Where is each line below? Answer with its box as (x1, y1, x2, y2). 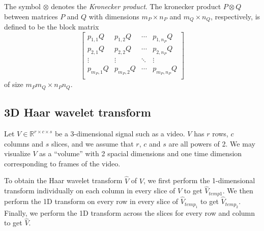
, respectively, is (211, 11, 260, 21)
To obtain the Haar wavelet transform (4, 175, 123, 186)
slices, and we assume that (51, 138, 134, 149)
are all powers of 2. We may (168, 138, 255, 149)
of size (4, 79, 23, 90)
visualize (4, 148, 31, 159)
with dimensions (89, 11, 139, 21)
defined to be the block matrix (4, 21, 99, 32)
